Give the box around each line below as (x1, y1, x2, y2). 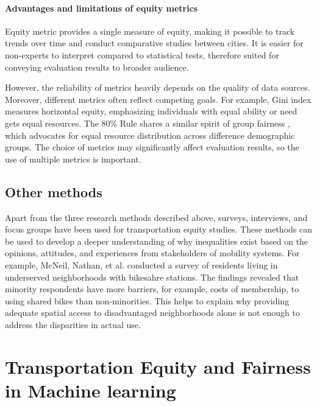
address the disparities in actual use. (5, 318, 141, 331)
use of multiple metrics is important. (5, 152, 141, 165)
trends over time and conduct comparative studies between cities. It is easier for (5, 37, 304, 49)
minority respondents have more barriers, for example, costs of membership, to (5, 282, 299, 295)
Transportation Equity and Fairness (5, 354, 311, 379)
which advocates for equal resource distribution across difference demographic (5, 128, 295, 141)
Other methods (5, 182, 102, 201)
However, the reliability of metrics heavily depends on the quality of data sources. (5, 81, 310, 94)
